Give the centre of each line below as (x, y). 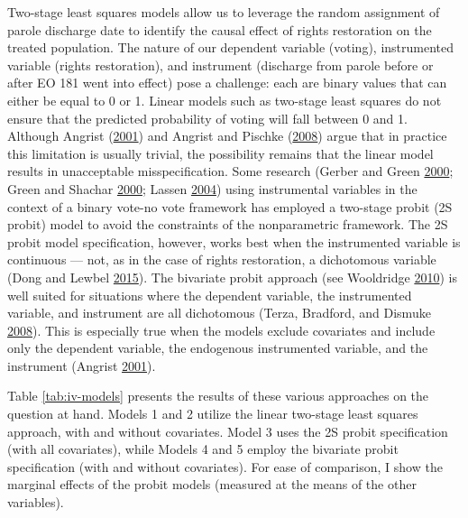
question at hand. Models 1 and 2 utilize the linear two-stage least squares (213, 414)
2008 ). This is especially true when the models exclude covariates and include (221, 330)
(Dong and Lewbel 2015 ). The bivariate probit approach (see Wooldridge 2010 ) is (232, 277)
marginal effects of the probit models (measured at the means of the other (212, 484)
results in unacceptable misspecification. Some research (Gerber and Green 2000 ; (230, 171)
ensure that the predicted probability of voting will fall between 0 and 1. (207, 118)
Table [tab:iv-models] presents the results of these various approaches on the (218, 396)
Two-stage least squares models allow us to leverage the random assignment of (224, 12)
